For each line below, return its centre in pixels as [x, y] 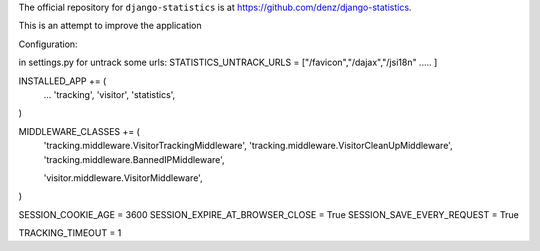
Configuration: [48, 44]
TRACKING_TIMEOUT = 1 [70, 233]
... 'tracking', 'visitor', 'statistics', [109, 94]
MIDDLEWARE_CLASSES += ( [79, 131]
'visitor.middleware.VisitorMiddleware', [123, 177]
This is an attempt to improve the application [110, 26]
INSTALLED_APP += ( [62, 81]
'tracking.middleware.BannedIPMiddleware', [134, 159]
